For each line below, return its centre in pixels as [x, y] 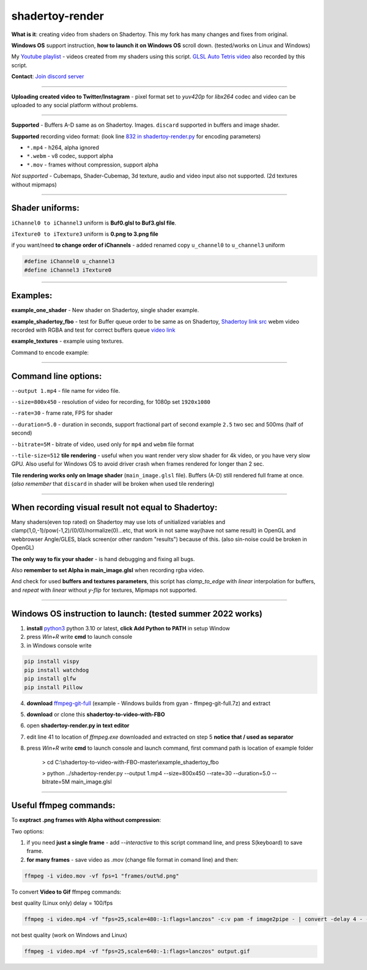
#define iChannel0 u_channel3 [69, 261]
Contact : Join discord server [48, 76]
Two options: [28, 831]
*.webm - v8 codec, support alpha [70, 156]
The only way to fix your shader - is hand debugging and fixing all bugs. [103, 559]
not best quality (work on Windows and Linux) [69, 935]
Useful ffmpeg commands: [63, 806]
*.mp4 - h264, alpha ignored [63, 147]
